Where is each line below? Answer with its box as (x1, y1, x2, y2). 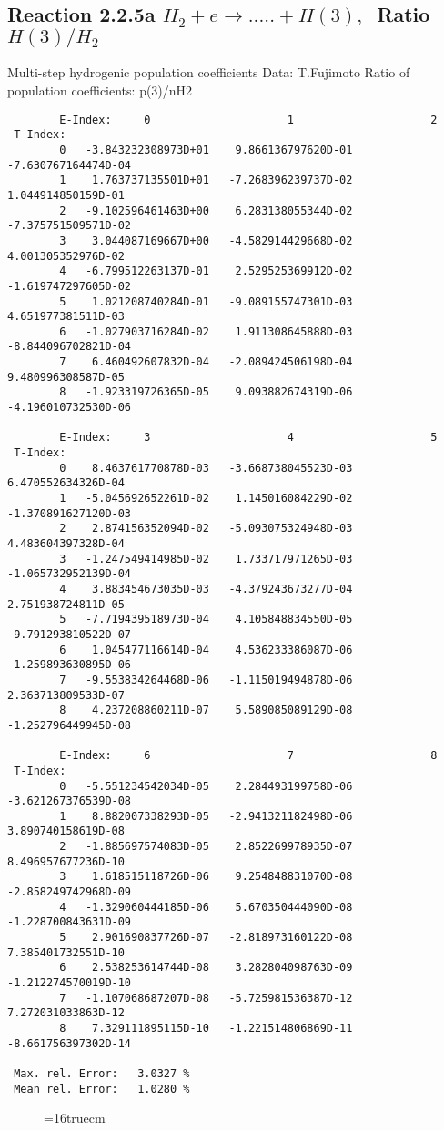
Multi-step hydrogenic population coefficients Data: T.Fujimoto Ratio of (7, 63, 410, 82)
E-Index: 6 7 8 (59, 749, 438, 763)
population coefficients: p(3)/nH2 (7, 81, 193, 100)
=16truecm (44, 1108, 106, 1127)
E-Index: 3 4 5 (59, 431, 438, 445)
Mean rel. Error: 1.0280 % (14, 1082, 190, 1095)
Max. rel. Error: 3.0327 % (14, 1066, 190, 1080)
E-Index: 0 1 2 (59, 113, 438, 126)
